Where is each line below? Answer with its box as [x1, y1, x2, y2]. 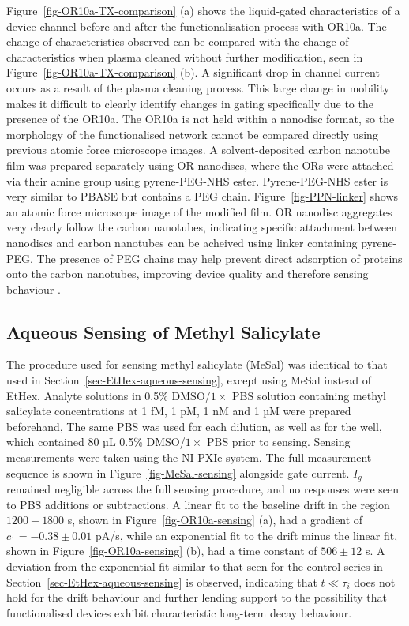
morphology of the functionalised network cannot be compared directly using [6, 126, 378, 142]
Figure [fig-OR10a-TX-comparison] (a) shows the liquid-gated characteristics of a [6, 2, 400, 18]
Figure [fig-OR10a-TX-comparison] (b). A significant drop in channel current [6, 64, 380, 81]
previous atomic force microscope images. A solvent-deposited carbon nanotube [6, 141, 390, 158]
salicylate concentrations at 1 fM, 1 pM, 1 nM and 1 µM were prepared [6, 403, 351, 419]
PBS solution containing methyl [232, 387, 386, 403]
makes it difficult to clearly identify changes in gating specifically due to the [6, 95, 373, 111]
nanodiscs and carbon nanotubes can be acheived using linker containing [6, 234, 358, 250]
